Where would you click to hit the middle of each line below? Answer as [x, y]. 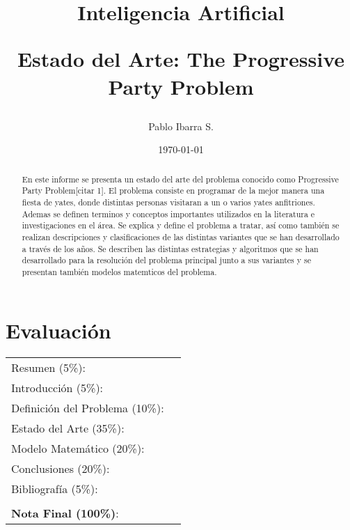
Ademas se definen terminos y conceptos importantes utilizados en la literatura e [168, 213]
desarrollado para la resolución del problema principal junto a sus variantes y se [166, 260]
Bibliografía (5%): [55, 488]
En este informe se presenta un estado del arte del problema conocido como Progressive [180, 179]
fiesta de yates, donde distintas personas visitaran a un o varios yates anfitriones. [168, 202]
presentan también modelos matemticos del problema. [119, 271]
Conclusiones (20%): [61, 468]
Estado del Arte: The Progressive [181, 59]
